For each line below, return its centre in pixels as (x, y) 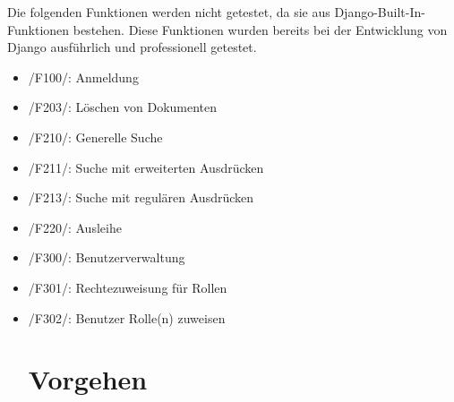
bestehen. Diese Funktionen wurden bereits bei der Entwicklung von (260, 29)
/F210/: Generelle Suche (95, 137)
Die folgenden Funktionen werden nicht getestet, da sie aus (169, 12)
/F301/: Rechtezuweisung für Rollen (128, 287)
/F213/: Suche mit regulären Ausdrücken (141, 197)
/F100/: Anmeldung (83, 77)
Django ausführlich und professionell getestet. (132, 47)
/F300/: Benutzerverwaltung (107, 257)
